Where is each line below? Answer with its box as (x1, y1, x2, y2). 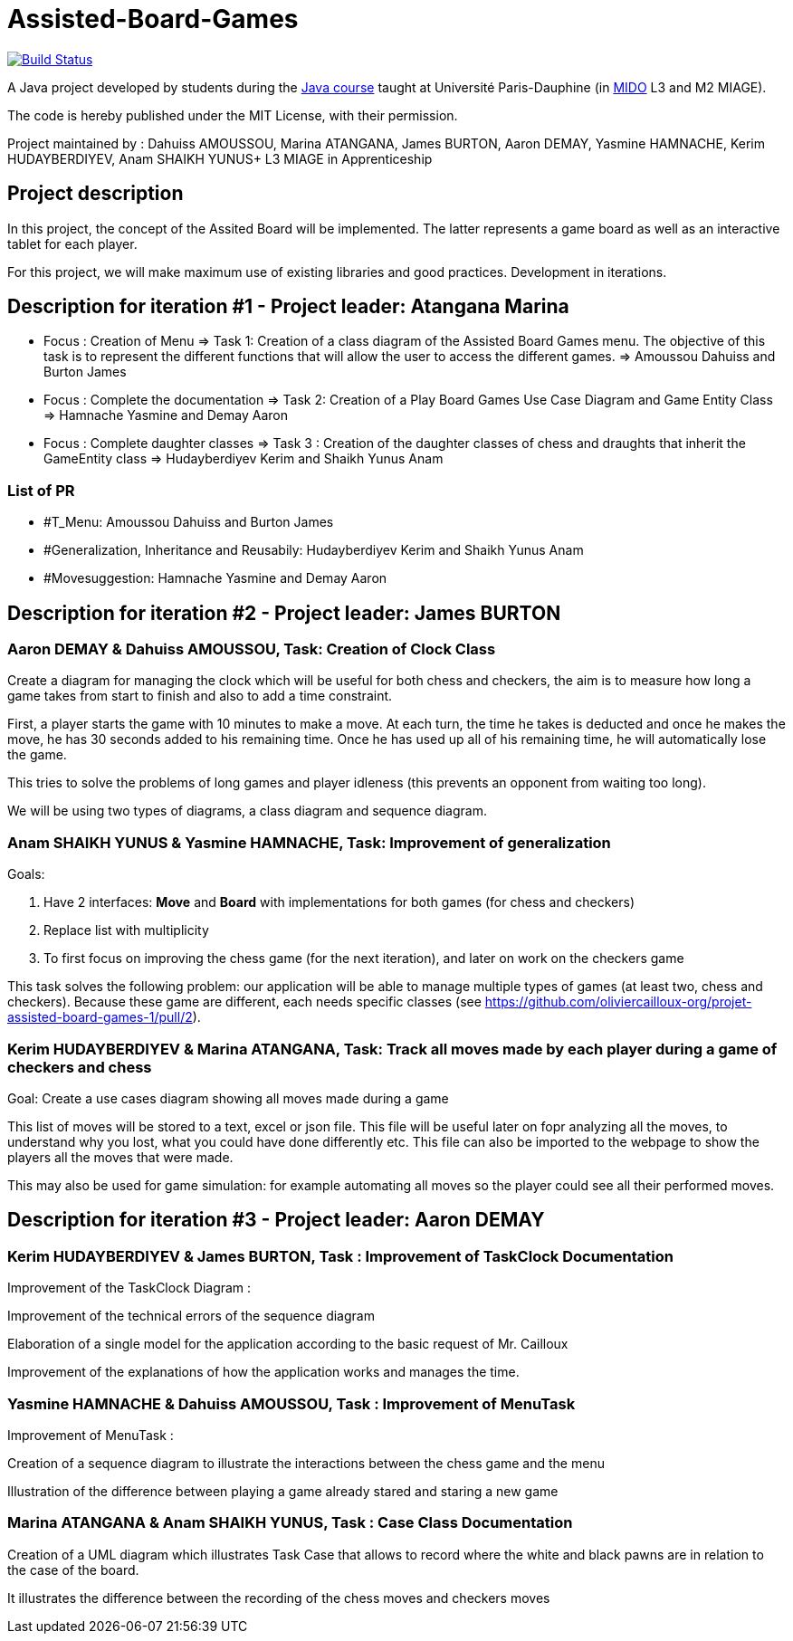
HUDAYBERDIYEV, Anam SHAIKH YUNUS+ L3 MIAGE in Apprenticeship (7, 150, 433, 167)
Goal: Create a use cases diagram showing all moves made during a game (7, 1090, 449, 1106)
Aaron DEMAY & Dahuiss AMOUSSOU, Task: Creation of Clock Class (7, 640, 496, 659)
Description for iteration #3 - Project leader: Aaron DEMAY (7, 1208, 545, 1232)
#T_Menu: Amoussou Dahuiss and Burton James (43, 514, 334, 530)
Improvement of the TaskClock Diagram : (7, 1280, 252, 1296)
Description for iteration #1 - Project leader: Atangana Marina (7, 295, 569, 319)
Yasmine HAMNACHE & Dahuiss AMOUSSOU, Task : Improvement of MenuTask (7, 1394, 576, 1413)
